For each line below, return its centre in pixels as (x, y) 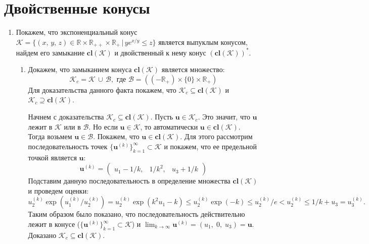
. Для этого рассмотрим (216, 136)
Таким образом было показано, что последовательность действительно (136, 214)
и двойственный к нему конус (160, 52)
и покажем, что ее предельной (210, 146)
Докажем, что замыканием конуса (80, 69)
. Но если (103, 126)
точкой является (52, 157)
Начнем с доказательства (66, 117)
